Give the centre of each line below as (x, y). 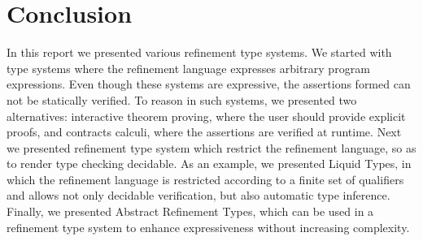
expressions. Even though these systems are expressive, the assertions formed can (209, 84)
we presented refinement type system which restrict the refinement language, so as (211, 147)
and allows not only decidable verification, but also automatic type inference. (198, 195)
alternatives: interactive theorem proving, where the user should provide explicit (206, 116)
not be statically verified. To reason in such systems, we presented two (182, 99)
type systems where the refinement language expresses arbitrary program (188, 68)
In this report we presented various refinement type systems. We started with (199, 52)
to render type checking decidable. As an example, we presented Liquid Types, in (209, 164)
